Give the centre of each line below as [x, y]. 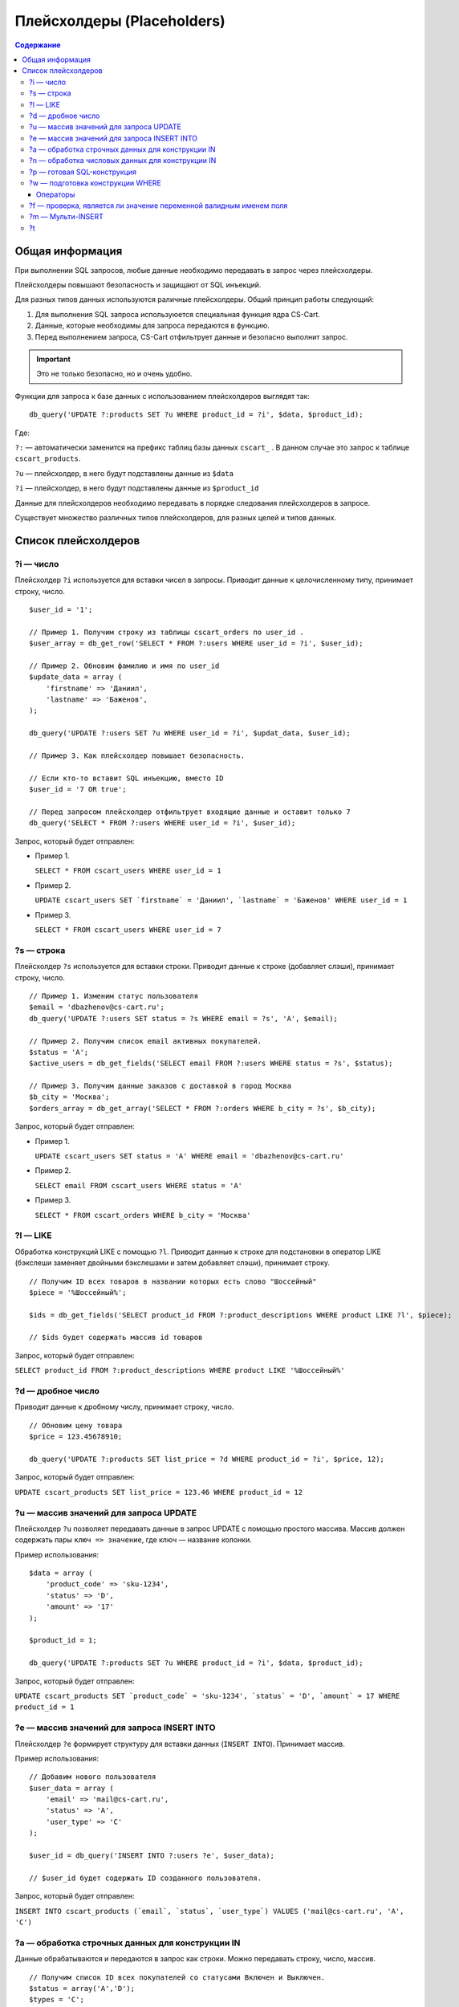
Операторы [56, 194]
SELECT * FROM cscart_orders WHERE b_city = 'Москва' [143, 1215]
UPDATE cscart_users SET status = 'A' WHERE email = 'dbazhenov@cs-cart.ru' [189, 1156]
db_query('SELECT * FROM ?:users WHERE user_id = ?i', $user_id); [162, 823]
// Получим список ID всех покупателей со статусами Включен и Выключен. [177, 1977]
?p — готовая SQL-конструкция [83, 172]
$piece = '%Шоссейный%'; [78, 1292]
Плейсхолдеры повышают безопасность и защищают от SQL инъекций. [138, 285]
